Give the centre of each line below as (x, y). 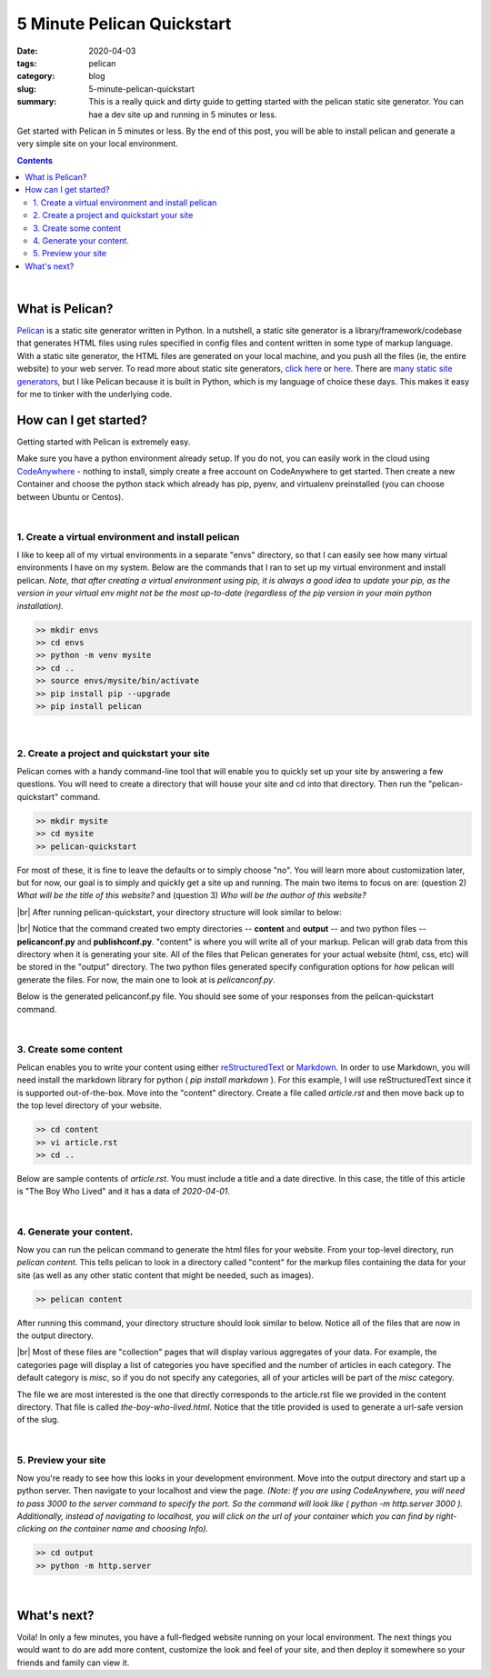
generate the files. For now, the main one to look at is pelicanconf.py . (146, 979)
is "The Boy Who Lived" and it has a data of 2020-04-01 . (124, 1192)
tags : (27, 63)
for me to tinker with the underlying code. (95, 395)
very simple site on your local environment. (98, 144)
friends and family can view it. (73, 1663)
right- (446, 1516)
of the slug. (38, 1420)
